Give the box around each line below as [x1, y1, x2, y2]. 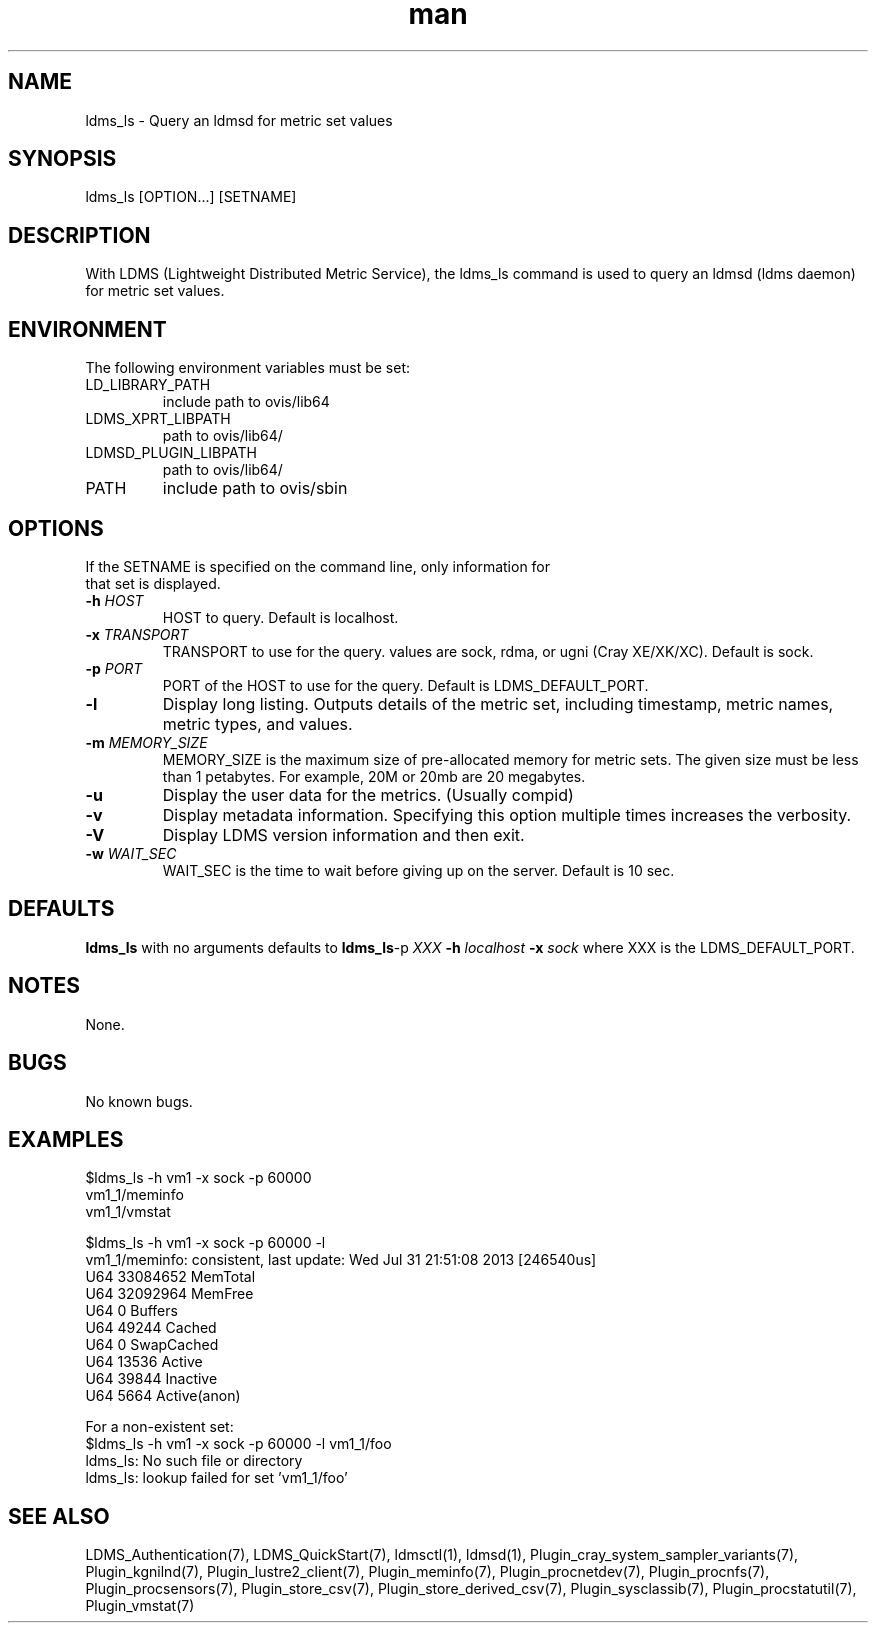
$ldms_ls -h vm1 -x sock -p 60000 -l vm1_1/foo [85, 1435, 392, 1453]
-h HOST [85, 591, 144, 609]
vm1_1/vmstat [85, 1203, 171, 1221]
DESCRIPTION [8, 222, 151, 248]
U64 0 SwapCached [85, 1336, 219, 1354]
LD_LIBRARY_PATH [85, 376, 211, 394]
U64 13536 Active [85, 1353, 203, 1371]
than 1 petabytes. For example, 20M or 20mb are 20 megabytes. [162, 767, 586, 785]
